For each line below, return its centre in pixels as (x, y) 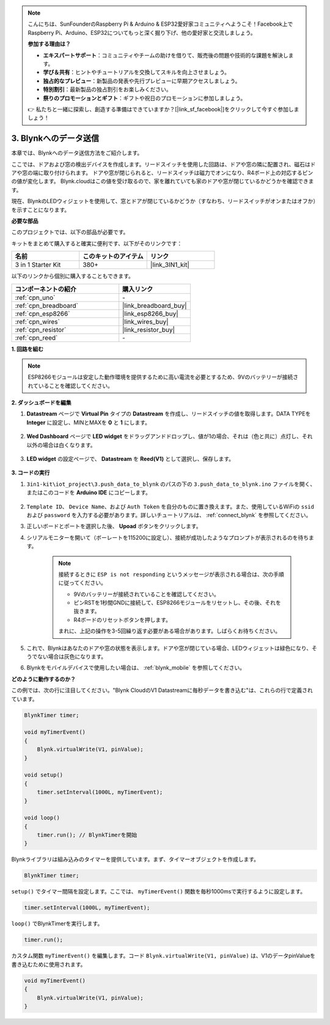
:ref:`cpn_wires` (38, 321)
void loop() (42, 818)
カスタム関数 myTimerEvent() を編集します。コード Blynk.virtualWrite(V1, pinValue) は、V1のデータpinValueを (163, 956)
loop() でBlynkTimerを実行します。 (57, 923)
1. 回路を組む (28, 349)
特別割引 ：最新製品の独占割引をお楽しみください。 (107, 89)
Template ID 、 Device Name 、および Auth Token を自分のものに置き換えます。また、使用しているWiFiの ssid (170, 506)
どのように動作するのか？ (43, 679)
